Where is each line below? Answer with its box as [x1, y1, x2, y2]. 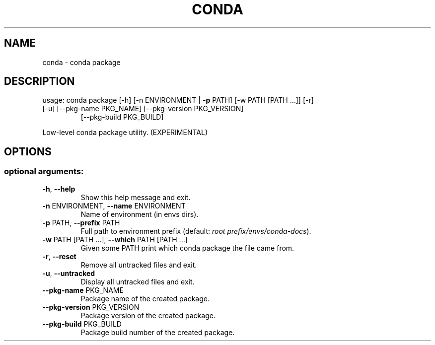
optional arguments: [4, 166, 84, 177]
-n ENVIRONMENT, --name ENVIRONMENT [42, 201, 186, 210]
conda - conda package [42, 58, 121, 67]
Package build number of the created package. [80, 328, 235, 337]
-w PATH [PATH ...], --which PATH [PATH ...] [42, 235, 188, 244]
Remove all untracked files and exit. [80, 260, 197, 269]
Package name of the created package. [80, 294, 210, 303]
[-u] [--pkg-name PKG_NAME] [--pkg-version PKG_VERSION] [42, 104, 244, 113]
